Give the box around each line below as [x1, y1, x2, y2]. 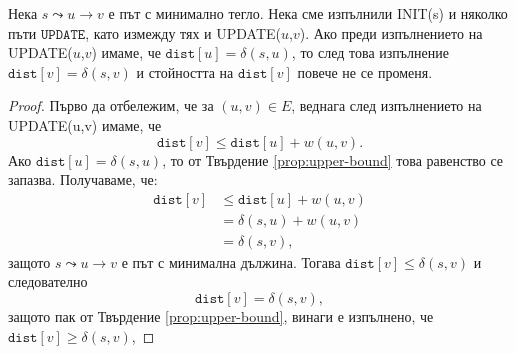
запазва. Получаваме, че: [8, 169, 158, 190]
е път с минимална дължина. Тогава [121, 251, 341, 272]
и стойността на [136, 61, 234, 82]
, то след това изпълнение [291, 42, 449, 63]
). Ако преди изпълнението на [299, 22, 483, 43]
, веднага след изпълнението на [291, 95, 482, 116]
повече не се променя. [297, 61, 433, 82]
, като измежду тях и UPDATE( [85, 22, 282, 43]
